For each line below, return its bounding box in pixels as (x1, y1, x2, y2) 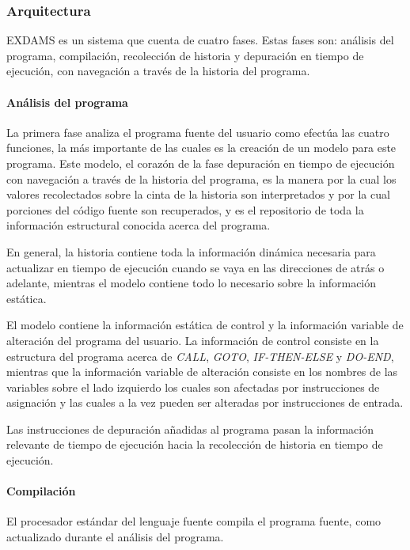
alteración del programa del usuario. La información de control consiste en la (6, 332, 379, 348)
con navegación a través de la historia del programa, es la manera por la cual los (6, 170, 397, 187)
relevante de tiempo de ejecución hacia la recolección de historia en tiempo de (6, 436, 383, 453)
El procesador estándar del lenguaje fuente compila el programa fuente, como (6, 513, 382, 529)
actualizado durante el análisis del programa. (6, 529, 224, 545)
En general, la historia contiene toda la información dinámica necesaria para (6, 243, 376, 260)
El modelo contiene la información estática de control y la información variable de (6, 317, 404, 333)
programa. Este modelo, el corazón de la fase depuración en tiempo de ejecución (6, 154, 395, 171)
